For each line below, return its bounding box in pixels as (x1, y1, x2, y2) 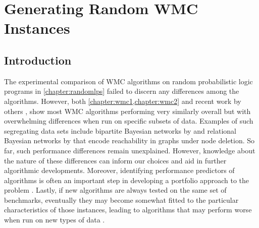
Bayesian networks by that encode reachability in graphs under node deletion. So (4, 135, 255, 146)
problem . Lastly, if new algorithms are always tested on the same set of (4, 185, 227, 195)
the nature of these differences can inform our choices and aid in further (4, 155, 227, 165)
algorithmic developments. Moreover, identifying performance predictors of (4, 165, 235, 176)
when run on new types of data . (4, 214, 105, 225)
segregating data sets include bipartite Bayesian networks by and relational (4, 125, 237, 136)
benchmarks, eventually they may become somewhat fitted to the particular (4, 194, 239, 205)
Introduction (4, 52, 72, 68)
